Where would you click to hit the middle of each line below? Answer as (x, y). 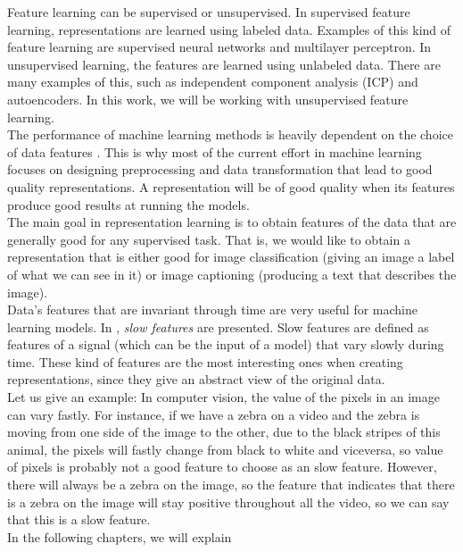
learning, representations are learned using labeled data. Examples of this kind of (229, 29)
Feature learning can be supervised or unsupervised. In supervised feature (209, 12)
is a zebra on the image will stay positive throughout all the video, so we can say (228, 502)
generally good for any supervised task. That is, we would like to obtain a (209, 239)
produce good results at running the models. (128, 204)
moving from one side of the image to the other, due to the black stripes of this (224, 432)
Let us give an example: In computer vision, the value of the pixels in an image (223, 397)
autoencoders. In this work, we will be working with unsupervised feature (208, 99)
